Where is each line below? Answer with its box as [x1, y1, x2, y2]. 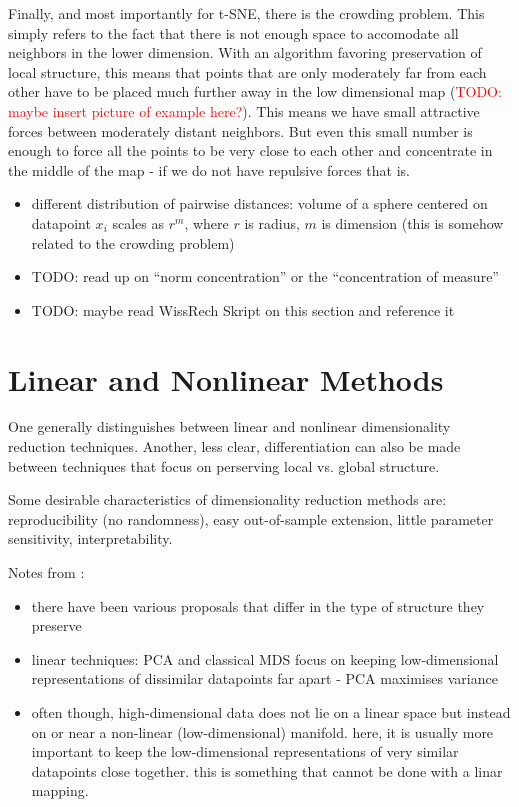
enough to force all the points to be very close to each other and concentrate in [8, 140, 493, 161]
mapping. [31, 780, 89, 801]
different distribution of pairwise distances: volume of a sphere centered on [31, 193, 488, 214]
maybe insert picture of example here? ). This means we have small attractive [8, 100, 480, 121]
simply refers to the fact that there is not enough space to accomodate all [8, 22, 459, 43]
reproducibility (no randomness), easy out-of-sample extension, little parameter [8, 508, 494, 529]
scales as [112, 212, 164, 233]
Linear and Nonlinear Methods [8, 358, 444, 399]
